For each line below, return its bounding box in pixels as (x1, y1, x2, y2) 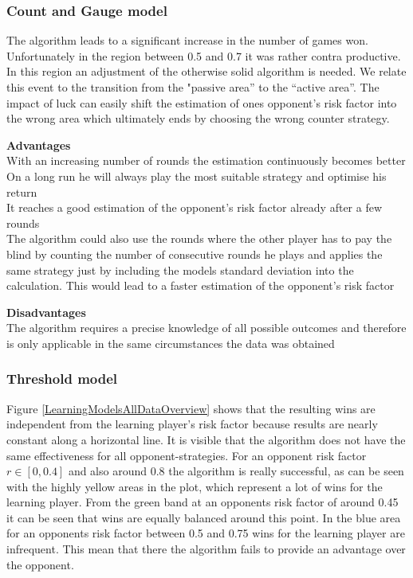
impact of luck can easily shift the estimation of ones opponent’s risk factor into (6, 94, 397, 111)
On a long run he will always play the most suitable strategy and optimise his (6, 167, 387, 184)
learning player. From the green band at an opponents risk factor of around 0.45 (6, 494, 399, 510)
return (6, 183, 37, 200)
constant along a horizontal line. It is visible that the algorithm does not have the (6, 431, 406, 447)
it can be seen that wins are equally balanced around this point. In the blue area (6, 509, 401, 525)
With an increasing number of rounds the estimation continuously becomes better (6, 152, 406, 169)
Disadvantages (6, 303, 86, 320)
